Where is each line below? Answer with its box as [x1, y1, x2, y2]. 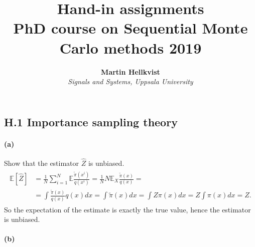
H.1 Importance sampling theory [4, 114, 178, 129]
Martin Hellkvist [101, 66, 160, 77]
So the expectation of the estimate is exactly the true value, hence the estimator [4, 204, 251, 214]
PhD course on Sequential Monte [13, 18, 248, 38]
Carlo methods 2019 [59, 37, 202, 58]
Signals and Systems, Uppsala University [68, 76, 193, 87]
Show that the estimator [4, 158, 79, 168]
